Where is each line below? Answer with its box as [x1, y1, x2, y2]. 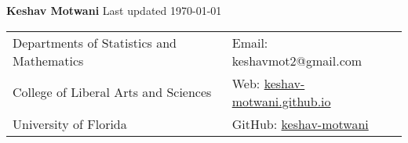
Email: [231, 33, 268, 52]
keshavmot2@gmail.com [231, 51, 362, 70]
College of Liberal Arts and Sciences [13, 83, 212, 102]
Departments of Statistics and [13, 33, 177, 52]
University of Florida [13, 114, 127, 133]
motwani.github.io [231, 91, 331, 110]
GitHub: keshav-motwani [231, 114, 369, 133]
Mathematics [13, 51, 84, 70]
